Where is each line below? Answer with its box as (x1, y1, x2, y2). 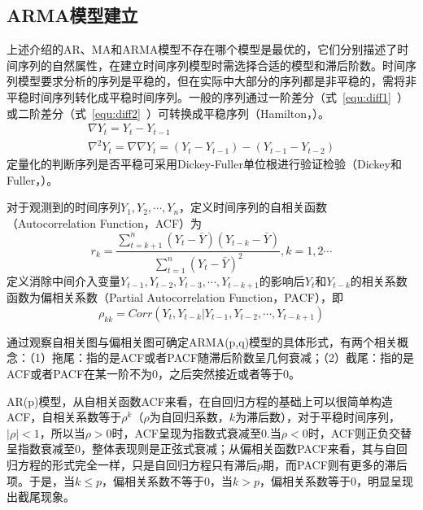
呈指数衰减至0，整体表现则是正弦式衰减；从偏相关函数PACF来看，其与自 (7, 440, 396, 457)
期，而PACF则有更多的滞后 (263, 456, 408, 473)
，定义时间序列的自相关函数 (179, 198, 328, 216)
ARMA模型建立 (7, 2, 138, 28)
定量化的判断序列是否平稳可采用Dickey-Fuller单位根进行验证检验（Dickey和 (7, 155, 402, 172)
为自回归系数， (149, 408, 229, 425)
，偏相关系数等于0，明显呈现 (259, 472, 413, 489)
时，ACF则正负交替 (307, 424, 412, 441)
